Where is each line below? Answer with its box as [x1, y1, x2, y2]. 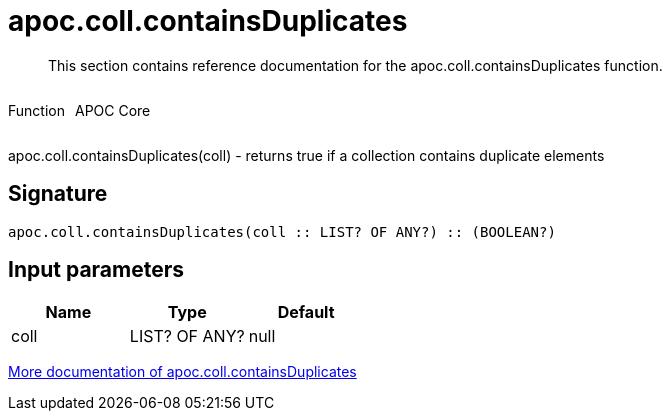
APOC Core [74, 101, 151, 119]
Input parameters [8, 257, 185, 283]
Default [277, 302, 335, 323]
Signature [8, 181, 108, 207]
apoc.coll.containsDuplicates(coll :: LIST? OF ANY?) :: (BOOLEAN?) [8, 223, 556, 240]
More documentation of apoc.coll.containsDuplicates [8, 363, 357, 381]
